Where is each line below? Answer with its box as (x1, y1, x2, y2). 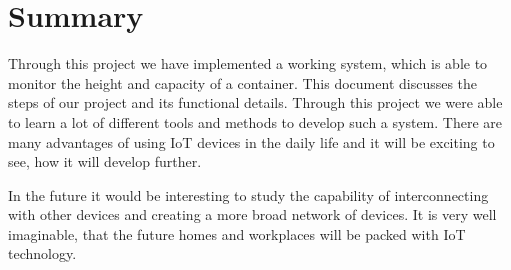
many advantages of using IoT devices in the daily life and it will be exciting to (8, 131, 495, 152)
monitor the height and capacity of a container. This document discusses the (8, 72, 478, 93)
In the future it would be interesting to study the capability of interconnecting (8, 184, 489, 205)
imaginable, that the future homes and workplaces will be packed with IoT (8, 223, 466, 244)
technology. (8, 243, 77, 264)
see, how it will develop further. (8, 151, 202, 172)
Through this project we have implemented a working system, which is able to (8, 53, 488, 74)
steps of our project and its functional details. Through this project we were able (8, 92, 503, 113)
